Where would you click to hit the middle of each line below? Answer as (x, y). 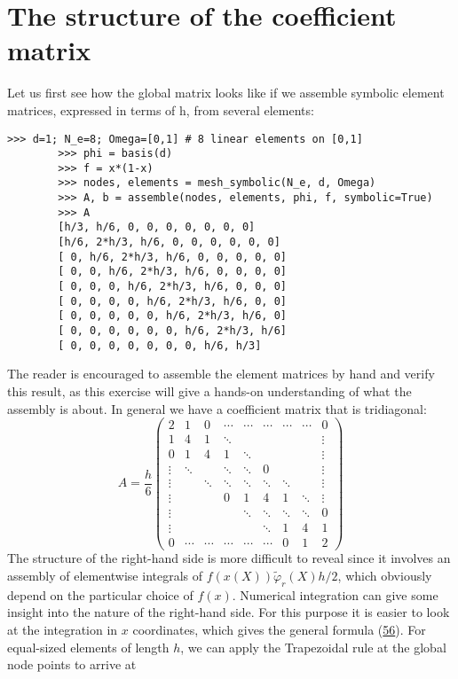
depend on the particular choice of (100, 594)
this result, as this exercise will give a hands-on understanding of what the (209, 390)
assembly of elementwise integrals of (105, 576)
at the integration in (63, 630)
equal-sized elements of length (88, 647)
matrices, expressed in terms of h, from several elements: (161, 109)
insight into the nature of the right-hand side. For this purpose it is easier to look (229, 612)
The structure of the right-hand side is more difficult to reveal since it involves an (229, 558)
